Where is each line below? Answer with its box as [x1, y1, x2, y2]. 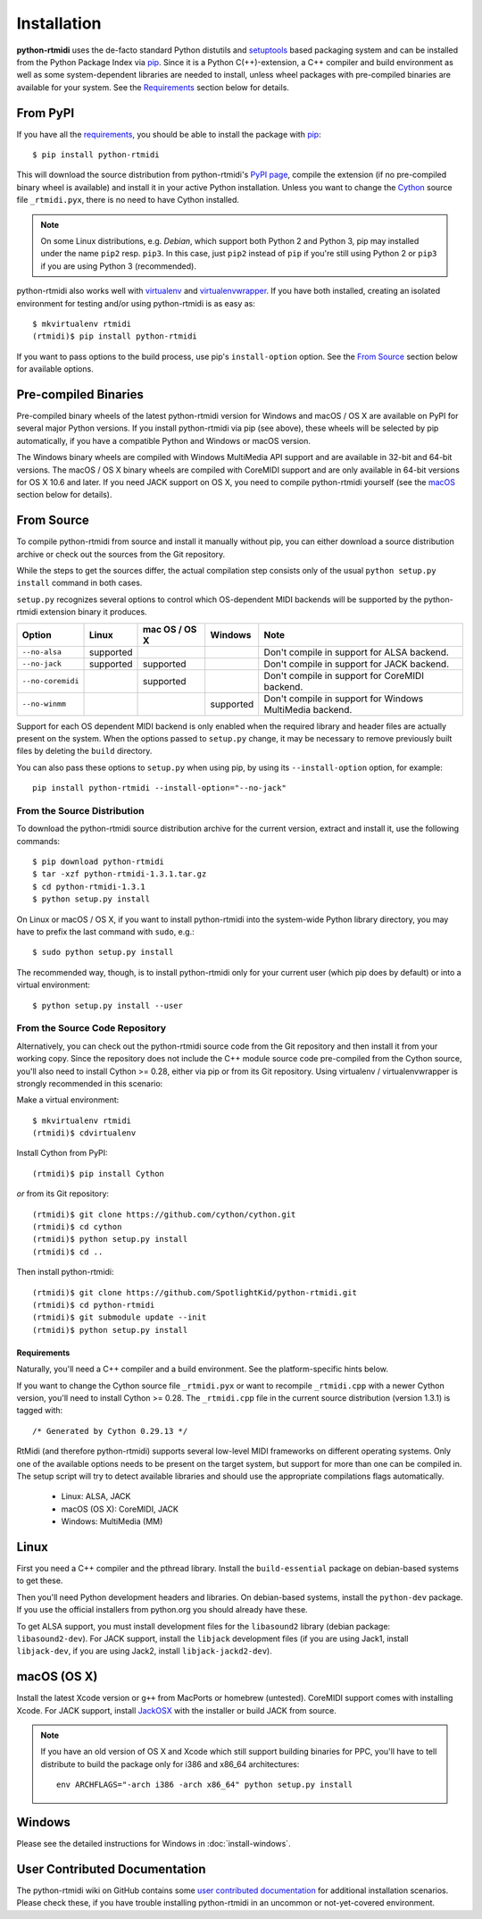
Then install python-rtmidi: [16, 1267, 115, 1278]
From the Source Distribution [16, 804, 145, 817]
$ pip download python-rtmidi [32, 857, 165, 867]
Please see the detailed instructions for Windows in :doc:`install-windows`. [16, 1839, 291, 1849]
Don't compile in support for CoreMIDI [263, 669, 424, 682]
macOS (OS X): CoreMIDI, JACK [61, 1504, 179, 1514]
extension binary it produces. [39, 607, 147, 617]
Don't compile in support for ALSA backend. [263, 646, 450, 658]
